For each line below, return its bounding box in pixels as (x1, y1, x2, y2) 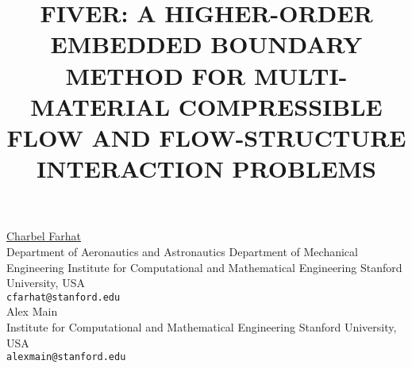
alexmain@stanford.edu (6, 351, 126, 363)
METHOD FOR (65, 59, 246, 91)
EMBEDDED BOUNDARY (50, 28, 363, 60)
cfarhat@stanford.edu (6, 291, 121, 303)
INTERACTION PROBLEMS (37, 152, 376, 185)
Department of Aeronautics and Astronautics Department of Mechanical (6, 243, 358, 259)
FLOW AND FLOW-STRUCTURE (6, 121, 406, 153)
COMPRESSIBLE (178, 90, 383, 122)
